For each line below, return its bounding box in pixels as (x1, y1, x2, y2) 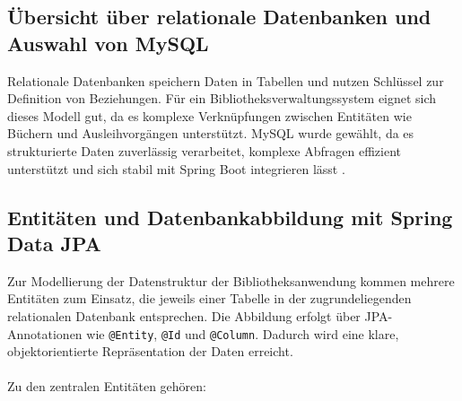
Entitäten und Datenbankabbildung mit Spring (7, 203, 453, 231)
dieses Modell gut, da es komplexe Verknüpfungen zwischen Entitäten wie (7, 106, 412, 125)
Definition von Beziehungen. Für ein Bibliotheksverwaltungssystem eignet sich (7, 89, 437, 108)
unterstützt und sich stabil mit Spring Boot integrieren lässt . (7, 159, 345, 178)
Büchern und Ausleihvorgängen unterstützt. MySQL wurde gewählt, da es (7, 124, 414, 143)
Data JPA (7, 229, 101, 257)
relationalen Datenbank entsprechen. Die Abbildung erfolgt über (7, 306, 361, 325)
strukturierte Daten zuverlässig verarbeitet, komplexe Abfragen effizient (7, 141, 401, 160)
